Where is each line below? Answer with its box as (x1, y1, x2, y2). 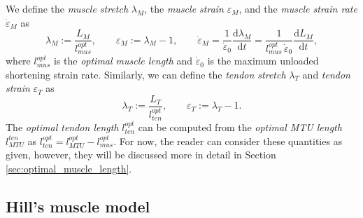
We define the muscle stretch (6, 1, 129, 15)
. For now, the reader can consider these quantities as (113, 133, 343, 148)
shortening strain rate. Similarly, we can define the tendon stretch (6, 67, 286, 81)
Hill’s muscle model (6, 195, 150, 217)
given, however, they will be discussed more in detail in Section (6, 147, 276, 162)
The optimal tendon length (6, 119, 119, 134)
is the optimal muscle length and (53, 53, 193, 68)
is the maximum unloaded (207, 53, 319, 68)
